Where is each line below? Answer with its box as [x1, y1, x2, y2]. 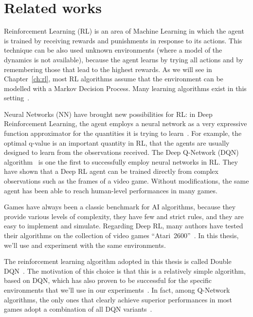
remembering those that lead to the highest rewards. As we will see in [4, 64, 212, 74]
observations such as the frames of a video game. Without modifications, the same [4, 176, 249, 186]
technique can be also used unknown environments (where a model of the [4, 45, 222, 55]
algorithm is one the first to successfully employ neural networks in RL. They [4, 156, 238, 167]
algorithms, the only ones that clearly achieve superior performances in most [4, 294, 232, 304]
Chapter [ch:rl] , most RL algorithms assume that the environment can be [4, 74, 223, 84]
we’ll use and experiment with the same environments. [4, 240, 166, 250]
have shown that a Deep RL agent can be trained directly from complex [4, 166, 218, 176]
